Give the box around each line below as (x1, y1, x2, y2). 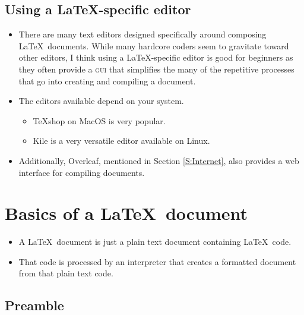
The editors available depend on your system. (18, 94, 184, 107)
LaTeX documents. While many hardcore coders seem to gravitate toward (18, 39, 289, 52)
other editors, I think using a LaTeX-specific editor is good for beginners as (18, 51, 293, 64)
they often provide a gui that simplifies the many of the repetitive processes (18, 62, 294, 75)
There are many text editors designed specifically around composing (18, 28, 267, 40)
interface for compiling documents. (18, 166, 145, 178)
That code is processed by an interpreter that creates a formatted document (18, 255, 296, 267)
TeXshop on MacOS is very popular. (33, 114, 166, 127)
